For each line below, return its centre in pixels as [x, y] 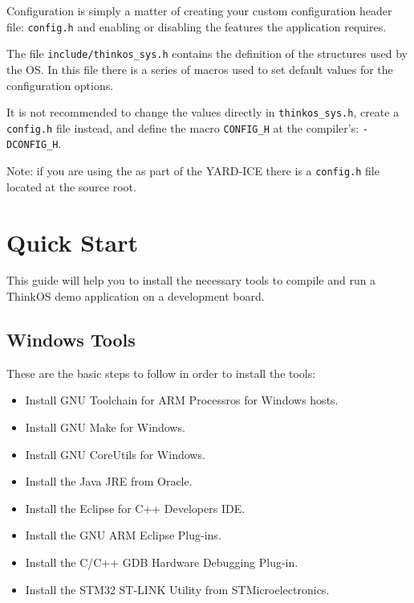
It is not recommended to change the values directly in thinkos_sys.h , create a [203, 112]
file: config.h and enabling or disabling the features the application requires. [197, 26]
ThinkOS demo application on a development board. [136, 296]
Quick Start [72, 242]
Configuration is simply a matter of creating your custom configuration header [199, 10]
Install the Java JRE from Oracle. [109, 481]
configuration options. [60, 85]
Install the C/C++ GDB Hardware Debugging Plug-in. [162, 562]
